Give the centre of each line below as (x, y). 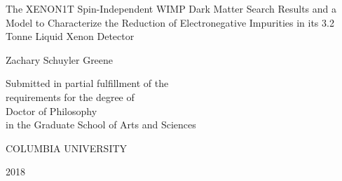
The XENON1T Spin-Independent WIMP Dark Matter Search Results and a (171, 8)
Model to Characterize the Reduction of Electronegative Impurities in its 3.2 (170, 22)
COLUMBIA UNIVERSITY (67, 148)
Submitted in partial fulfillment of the (87, 83)
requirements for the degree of (70, 96)
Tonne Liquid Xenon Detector (70, 36)
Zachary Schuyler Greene (60, 59)
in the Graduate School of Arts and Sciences (101, 125)
